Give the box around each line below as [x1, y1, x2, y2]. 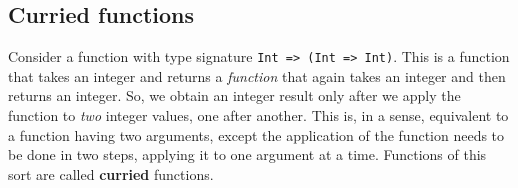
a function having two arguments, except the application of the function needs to [8, 124, 505, 145]
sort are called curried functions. [8, 163, 214, 184]
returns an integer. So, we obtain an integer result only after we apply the [8, 85, 461, 106]
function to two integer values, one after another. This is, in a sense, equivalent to [8, 105, 509, 126]
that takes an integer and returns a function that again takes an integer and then [8, 65, 506, 86]
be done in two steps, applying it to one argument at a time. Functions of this [8, 144, 487, 165]
